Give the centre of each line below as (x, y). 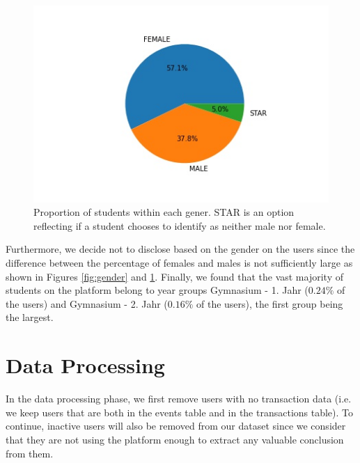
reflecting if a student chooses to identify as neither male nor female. (180, 225)
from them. (30, 453)
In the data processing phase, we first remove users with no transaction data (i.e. (179, 399)
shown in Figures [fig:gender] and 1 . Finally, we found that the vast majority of (174, 276)
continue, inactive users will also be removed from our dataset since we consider (176, 426)
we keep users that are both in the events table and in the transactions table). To (180, 412)
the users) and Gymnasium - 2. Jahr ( (87, 303)
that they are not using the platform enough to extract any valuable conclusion (175, 439)
